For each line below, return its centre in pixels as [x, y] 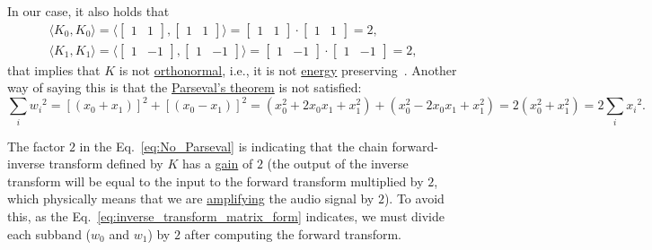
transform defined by [106, 164]
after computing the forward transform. [293, 233]
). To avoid [414, 198]
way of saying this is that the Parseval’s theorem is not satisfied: [185, 87]
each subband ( [49, 233]
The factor [36, 146]
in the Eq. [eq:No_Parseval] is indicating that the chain [233, 146]
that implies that [54, 69]
